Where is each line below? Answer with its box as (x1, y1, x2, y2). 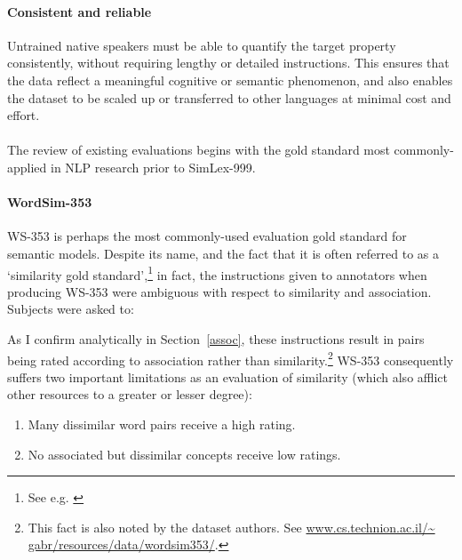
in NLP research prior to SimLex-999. (51, 157, 256, 176)
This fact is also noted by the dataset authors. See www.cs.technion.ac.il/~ (28, 517, 435, 536)
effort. (7, 106, 40, 124)
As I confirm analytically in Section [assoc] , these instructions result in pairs (7, 329, 425, 348)
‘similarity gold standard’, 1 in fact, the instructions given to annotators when (7, 262, 427, 284)
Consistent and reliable (7, 2, 152, 20)
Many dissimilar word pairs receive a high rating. (28, 415, 296, 433)
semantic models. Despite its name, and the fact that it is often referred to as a (7, 244, 440, 262)
